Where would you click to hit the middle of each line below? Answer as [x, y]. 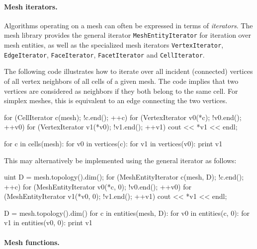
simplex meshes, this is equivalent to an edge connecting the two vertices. [116, 100]
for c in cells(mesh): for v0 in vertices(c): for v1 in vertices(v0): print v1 [113, 143]
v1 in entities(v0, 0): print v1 [48, 222]
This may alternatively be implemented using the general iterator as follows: [120, 160]
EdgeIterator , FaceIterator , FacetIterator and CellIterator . [104, 54]
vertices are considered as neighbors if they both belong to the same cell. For [121, 91]
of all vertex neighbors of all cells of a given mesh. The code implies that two [121, 81]
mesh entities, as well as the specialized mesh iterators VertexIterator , [114, 45]
